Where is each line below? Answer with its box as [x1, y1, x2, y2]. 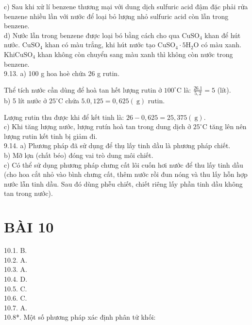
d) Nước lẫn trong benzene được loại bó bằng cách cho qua [4, 30, 180, 40]
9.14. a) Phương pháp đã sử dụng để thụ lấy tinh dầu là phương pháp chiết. [4, 140, 231, 151]
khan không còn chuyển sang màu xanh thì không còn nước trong [37, 49, 233, 59]
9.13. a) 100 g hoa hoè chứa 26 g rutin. [4, 68, 120, 78]
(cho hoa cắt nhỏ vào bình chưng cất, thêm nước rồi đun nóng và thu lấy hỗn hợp [4, 169, 248, 179]
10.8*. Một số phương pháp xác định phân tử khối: [4, 312, 156, 322]
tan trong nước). [4, 188, 53, 198]
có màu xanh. [201, 39, 241, 50]
